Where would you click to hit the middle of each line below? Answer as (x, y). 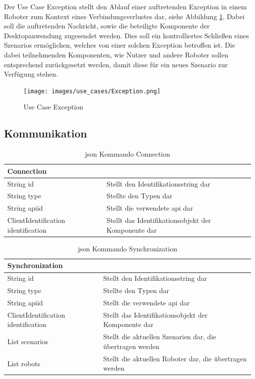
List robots (24, 363)
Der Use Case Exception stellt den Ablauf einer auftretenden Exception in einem (126, 6)
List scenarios (28, 341)
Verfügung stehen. (31, 74)
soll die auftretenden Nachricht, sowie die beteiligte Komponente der (107, 26)
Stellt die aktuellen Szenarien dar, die (160, 337)
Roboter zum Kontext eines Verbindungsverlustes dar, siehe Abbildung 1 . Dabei (124, 16)
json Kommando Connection (127, 154)
